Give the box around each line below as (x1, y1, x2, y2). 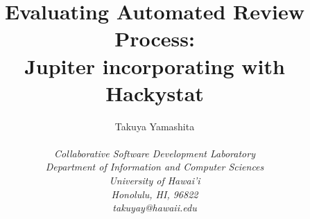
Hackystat (105, 78, 204, 107)
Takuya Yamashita (114, 119, 195, 133)
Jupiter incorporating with (24, 51, 285, 80)
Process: (114, 24, 195, 53)
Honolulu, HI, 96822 (111, 186, 198, 201)
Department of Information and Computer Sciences (45, 159, 264, 174)
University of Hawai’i (109, 173, 200, 188)
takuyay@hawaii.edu (112, 200, 197, 215)
